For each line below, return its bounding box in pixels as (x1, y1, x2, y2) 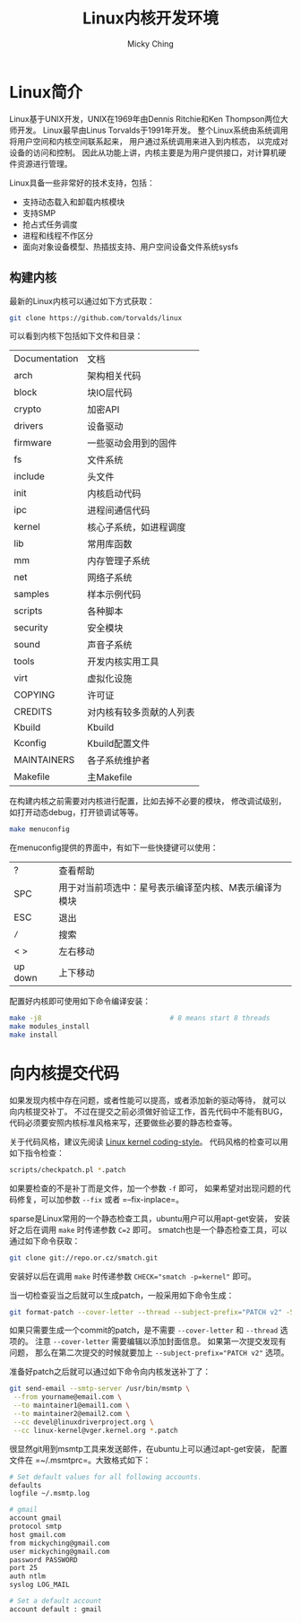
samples (13, 588, 49, 601)
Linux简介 (9, 82, 83, 102)
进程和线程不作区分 (21, 230, 94, 240)
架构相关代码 (87, 369, 142, 382)
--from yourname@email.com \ (13, 1393, 123, 1402)
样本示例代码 (87, 588, 142, 601)
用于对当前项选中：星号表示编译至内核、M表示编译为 (57, 881, 282, 894)
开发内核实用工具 (87, 655, 159, 668)
